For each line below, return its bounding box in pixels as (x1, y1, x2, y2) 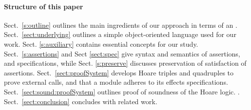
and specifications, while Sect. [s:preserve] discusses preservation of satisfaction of (4, 58, 247, 68)
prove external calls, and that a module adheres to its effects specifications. (4, 77, 228, 87)
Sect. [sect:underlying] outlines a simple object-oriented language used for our (4, 29, 236, 39)
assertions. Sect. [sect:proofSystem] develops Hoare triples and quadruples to (4, 67, 234, 77)
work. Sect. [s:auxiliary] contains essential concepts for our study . (4, 38, 198, 49)
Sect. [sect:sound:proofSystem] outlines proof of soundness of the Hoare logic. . (4, 86, 240, 96)
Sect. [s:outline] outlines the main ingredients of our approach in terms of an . (4, 19, 237, 30)
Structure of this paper (4, 1, 83, 11)
